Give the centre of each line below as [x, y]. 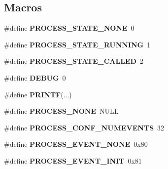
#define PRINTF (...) [38, 94]
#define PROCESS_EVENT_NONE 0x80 [76, 144]
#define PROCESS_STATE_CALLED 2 [74, 61]
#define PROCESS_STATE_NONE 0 [69, 28]
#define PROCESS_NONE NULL [61, 111]
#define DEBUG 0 [35, 77]
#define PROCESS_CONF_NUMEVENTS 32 [84, 127]
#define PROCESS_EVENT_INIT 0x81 [73, 160]
